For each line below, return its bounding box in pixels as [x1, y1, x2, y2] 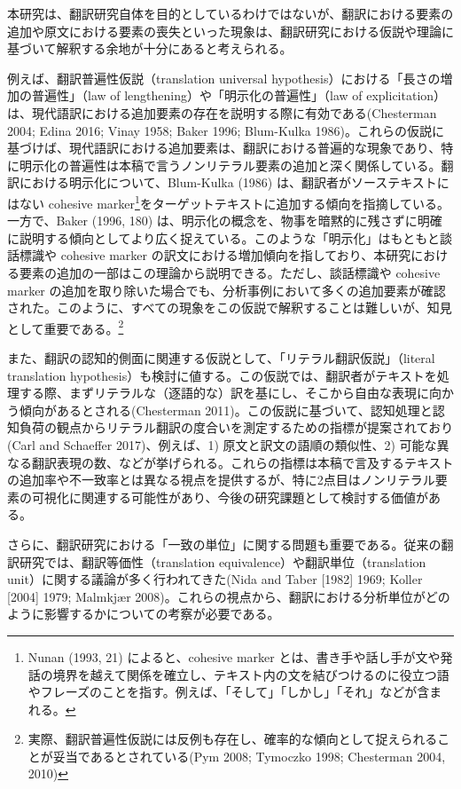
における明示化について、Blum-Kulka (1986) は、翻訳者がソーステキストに [19, 173, 449, 192]
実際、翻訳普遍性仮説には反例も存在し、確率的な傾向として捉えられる [27, 730, 438, 748]
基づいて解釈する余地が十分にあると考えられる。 [7, 39, 293, 58]
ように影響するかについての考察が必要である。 [7, 604, 280, 623]
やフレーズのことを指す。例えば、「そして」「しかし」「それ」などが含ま [27, 682, 442, 701]
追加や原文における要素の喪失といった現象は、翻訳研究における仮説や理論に [7, 21, 454, 40]
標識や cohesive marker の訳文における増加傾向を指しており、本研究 [19, 246, 411, 264]
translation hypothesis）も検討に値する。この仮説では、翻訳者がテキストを [7, 366, 437, 384]
